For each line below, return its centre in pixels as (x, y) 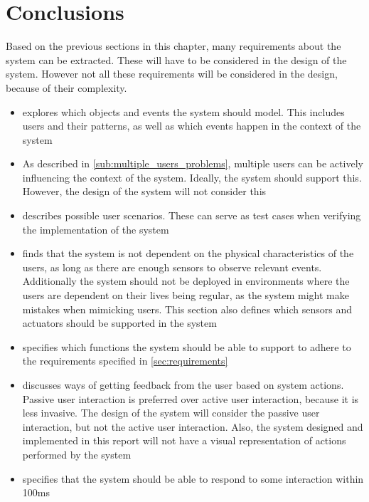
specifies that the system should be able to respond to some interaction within (193, 478)
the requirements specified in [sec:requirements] (125, 361)
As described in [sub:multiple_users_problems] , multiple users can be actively (193, 163)
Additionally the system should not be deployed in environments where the (186, 281)
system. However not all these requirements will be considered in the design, (172, 74)
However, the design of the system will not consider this (144, 191)
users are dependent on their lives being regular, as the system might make (186, 295)
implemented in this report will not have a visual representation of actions (184, 440)
